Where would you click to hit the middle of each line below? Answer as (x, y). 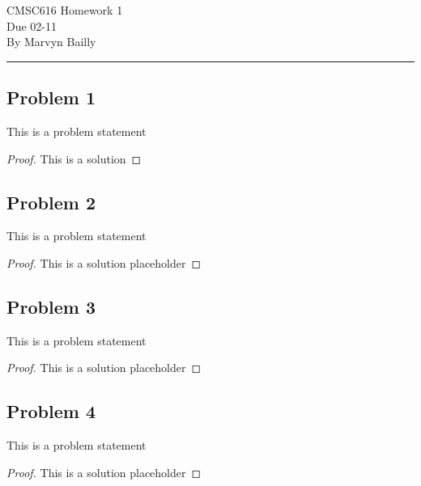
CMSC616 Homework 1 (65, 10)
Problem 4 (51, 411)
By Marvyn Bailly (51, 42)
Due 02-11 (32, 25)
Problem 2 (51, 202)
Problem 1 (51, 97)
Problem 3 (51, 306)
